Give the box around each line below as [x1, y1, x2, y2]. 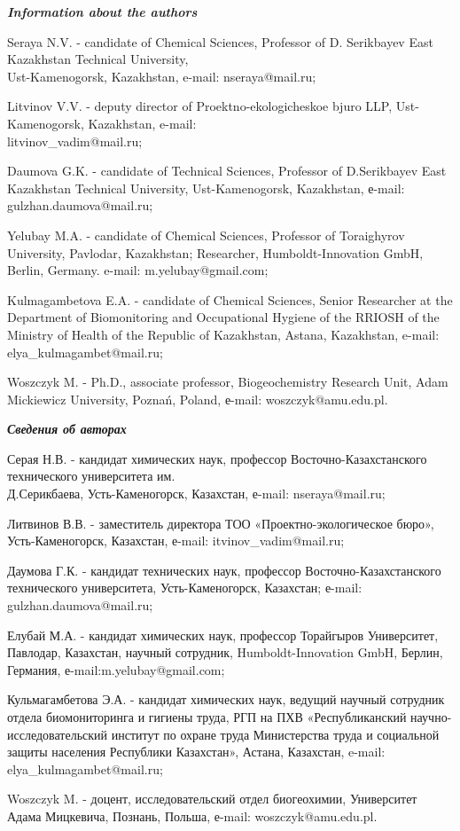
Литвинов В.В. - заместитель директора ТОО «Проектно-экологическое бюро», [7, 513, 434, 532]
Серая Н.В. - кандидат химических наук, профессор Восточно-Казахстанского [7, 449, 427, 467]
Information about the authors [7, 3, 198, 20]
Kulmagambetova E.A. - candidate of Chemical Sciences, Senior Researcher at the [7, 290, 453, 309]
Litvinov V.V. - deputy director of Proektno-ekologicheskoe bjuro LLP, [7, 97, 393, 115]
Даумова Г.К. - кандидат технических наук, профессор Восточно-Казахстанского [7, 561, 441, 579]
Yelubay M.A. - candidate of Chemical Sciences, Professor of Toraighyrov [7, 225, 405, 244]
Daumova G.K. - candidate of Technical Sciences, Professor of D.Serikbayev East [7, 161, 447, 180]
